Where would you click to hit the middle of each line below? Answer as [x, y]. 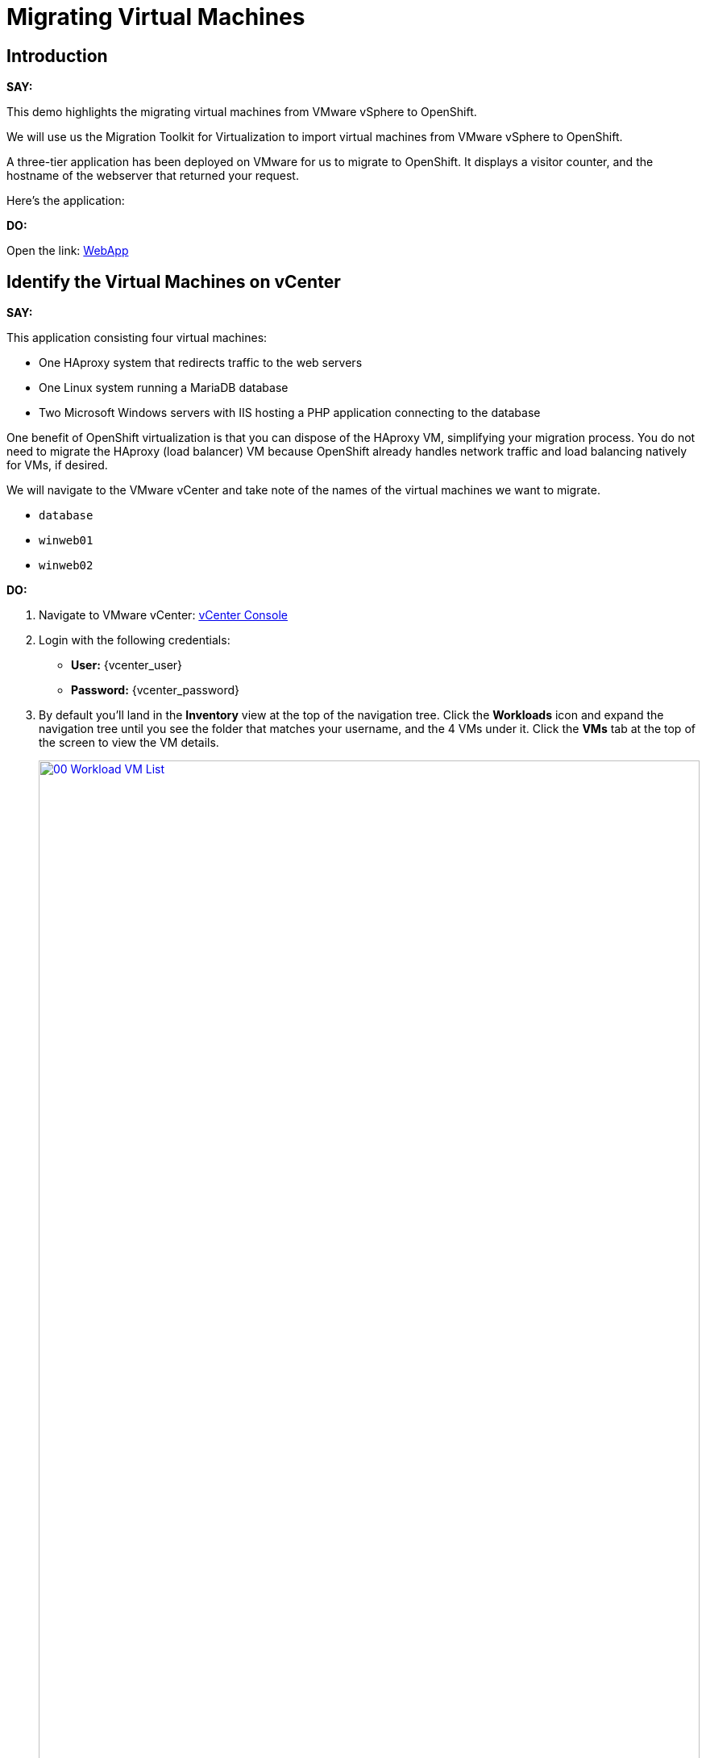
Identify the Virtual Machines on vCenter [174, 281]
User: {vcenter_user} [127, 665]
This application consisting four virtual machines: [137, 338]
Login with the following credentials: [135, 640]
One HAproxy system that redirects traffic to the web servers [201, 363]
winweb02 [66, 566]
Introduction [57, 56]
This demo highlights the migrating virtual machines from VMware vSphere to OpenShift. [242, 112]
